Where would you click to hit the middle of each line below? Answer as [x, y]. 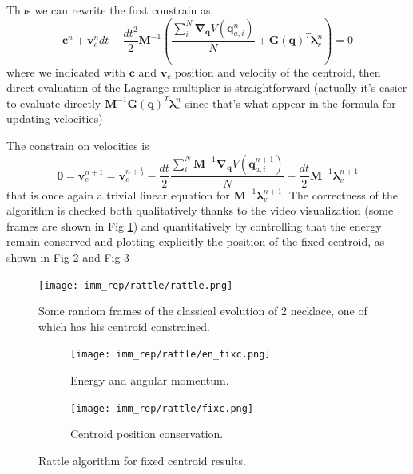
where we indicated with [66, 71]
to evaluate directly [54, 103]
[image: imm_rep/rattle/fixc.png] [162, 408]
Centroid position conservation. [147, 434]
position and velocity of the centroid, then [278, 71]
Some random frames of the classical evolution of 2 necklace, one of [203, 311]
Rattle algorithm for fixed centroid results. [142, 460]
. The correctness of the [340, 194]
